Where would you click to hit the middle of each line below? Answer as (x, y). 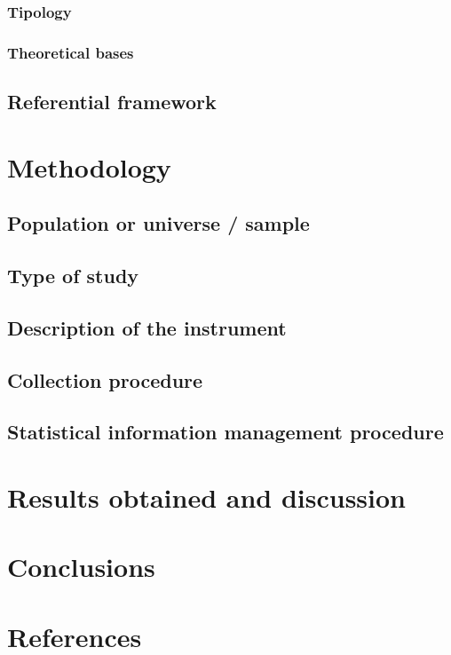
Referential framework (112, 102)
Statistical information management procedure (225, 432)
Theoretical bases (71, 52)
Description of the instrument (147, 327)
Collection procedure (105, 379)
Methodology (89, 166)
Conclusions (81, 567)
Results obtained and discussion (207, 497)
